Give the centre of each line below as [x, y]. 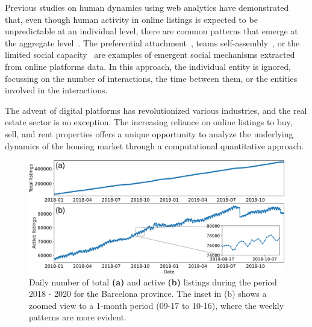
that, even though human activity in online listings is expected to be [131, 19]
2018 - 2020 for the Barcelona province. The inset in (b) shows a [148, 294]
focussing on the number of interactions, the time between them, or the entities [151, 78]
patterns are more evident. [78, 317]
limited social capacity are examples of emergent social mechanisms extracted [150, 54]
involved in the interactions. [56, 90]
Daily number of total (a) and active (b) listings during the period [153, 282]
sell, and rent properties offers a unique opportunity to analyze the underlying [149, 133]
